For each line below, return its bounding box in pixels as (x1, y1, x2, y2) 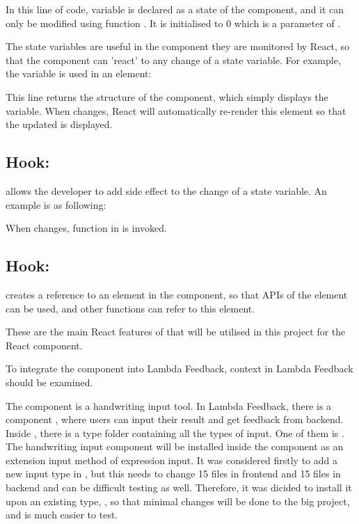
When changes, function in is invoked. (6, 221, 167, 235)
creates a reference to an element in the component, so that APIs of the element (6, 287, 348, 301)
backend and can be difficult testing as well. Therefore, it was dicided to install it (6, 480, 352, 495)
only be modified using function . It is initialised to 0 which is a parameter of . (6, 15, 341, 30)
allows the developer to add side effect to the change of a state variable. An (6, 183, 327, 198)
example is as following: (6, 197, 106, 212)
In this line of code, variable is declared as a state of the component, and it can (6, 2, 344, 16)
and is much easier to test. (6, 507, 118, 522)
